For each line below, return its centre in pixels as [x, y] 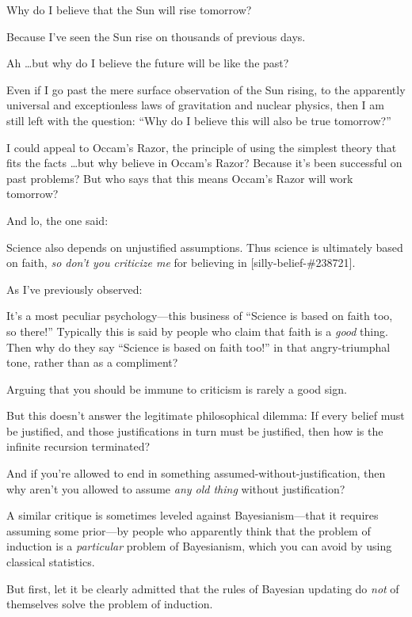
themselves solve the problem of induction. [110, 604]
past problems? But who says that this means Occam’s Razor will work [180, 178]
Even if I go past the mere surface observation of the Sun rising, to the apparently [206, 89]
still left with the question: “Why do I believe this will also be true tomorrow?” [199, 120]
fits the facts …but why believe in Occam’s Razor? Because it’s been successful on [204, 163]
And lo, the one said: [57, 220]
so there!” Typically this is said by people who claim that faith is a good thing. [197, 331]
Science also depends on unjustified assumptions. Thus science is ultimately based [205, 247]
